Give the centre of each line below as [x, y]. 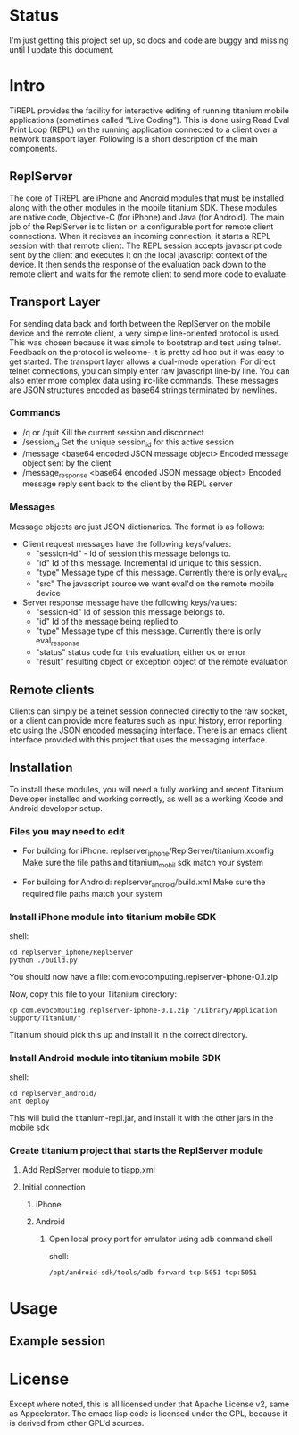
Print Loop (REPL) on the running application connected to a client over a [143, 129]
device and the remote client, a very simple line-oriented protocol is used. [145, 333]
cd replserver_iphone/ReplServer [71, 952]
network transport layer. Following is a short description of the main [134, 138]
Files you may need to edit [67, 831]
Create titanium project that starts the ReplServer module [136, 1150]
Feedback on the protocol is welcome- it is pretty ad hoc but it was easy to [147, 352]
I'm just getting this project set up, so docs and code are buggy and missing [149, 40]
